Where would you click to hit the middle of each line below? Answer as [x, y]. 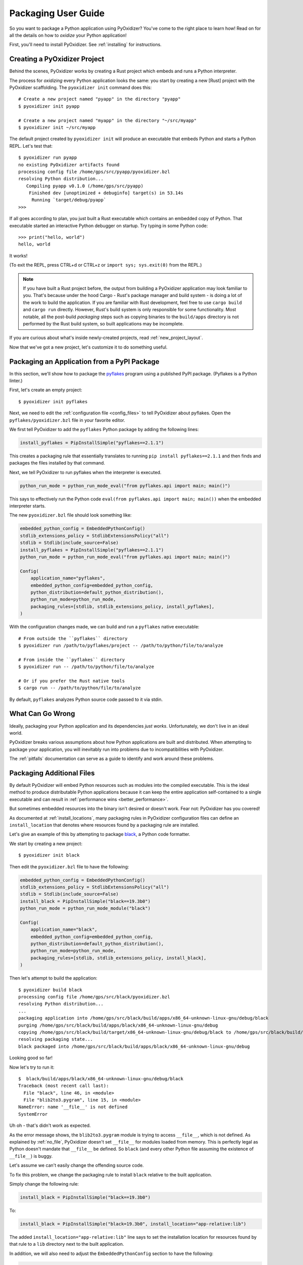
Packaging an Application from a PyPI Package [84, 362]
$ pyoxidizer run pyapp [48, 158]
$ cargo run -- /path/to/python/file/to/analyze [80, 688]
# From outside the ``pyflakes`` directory [73, 638]
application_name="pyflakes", [68, 578]
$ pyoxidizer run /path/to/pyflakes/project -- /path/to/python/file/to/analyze [121, 645]
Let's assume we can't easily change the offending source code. [77, 1165]
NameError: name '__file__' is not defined [73, 1107]
